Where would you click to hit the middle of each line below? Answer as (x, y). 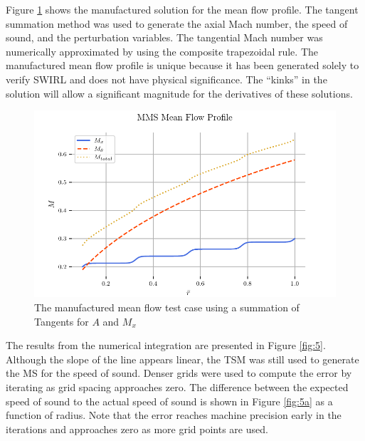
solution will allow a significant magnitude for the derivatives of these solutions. (179, 93)
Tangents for (62, 321)
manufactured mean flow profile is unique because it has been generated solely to (182, 65)
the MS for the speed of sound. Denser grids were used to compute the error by (179, 373)
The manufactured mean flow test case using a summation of (167, 307)
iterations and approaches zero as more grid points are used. (137, 429)
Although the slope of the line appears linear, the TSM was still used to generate (182, 359)
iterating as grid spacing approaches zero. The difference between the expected (177, 386)
